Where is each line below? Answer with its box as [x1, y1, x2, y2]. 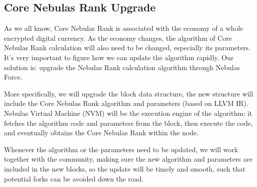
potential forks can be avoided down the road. [4, 173, 144, 184]
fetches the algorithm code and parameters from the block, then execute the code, [4, 117, 253, 128]
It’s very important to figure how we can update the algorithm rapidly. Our [4, 52, 234, 62]
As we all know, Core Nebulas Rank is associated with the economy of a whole [4, 23, 243, 33]
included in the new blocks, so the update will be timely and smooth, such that [4, 163, 246, 174]
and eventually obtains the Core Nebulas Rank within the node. [4, 127, 199, 138]
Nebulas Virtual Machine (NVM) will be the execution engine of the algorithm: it [4, 107, 253, 118]
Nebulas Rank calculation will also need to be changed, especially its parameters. [4, 42, 251, 53]
